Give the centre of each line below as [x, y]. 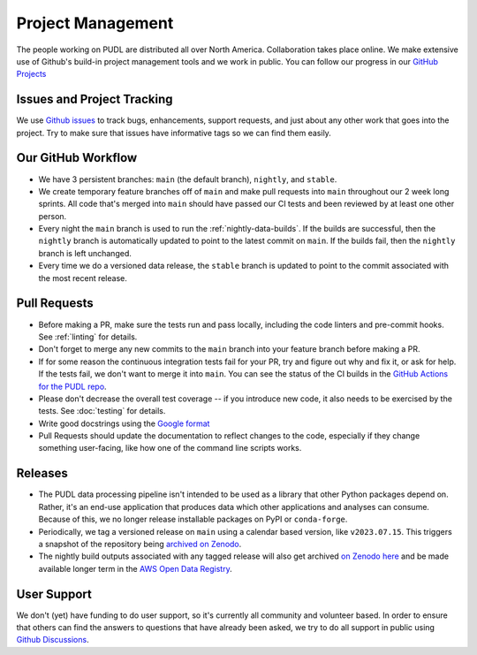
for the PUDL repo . [72, 386]
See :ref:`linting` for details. [88, 337]
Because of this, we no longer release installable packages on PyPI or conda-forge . [193, 519]
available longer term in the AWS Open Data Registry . [136, 568]
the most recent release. [83, 278]
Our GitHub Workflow [77, 158]
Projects [31, 74]
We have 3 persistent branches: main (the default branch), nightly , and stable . [188, 179]
